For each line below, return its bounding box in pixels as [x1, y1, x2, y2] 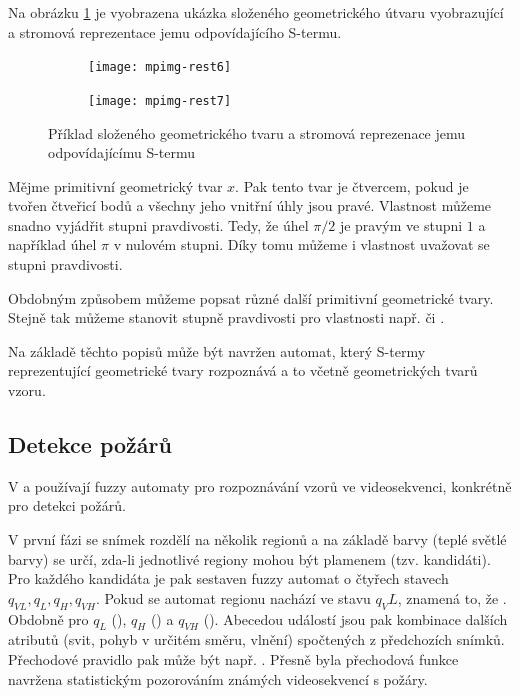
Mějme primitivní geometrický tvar [8, 175, 223, 196]
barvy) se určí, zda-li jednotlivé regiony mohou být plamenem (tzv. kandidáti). [8, 548, 491, 569]
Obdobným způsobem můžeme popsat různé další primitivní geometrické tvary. [8, 287, 494, 308]
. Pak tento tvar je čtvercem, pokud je [235, 175, 469, 196]
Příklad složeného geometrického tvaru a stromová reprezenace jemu [48, 122, 466, 143]
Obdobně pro [8, 608, 89, 629]
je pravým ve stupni [339, 214, 463, 235]
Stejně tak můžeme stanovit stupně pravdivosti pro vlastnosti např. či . [8, 307, 445, 328]
